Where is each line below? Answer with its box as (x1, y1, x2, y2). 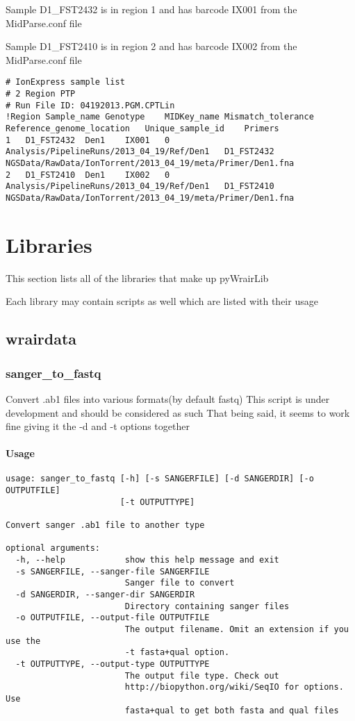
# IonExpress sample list (6, 77, 125, 88)
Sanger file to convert (124, 578, 235, 588)
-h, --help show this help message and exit (15, 555, 279, 565)
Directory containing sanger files (124, 601, 290, 611)
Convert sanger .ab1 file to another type (6, 520, 205, 531)
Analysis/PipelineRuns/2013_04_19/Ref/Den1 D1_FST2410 (6, 181, 274, 192)
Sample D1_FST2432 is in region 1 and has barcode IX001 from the (6, 2, 297, 16)
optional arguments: (6, 543, 101, 554)
